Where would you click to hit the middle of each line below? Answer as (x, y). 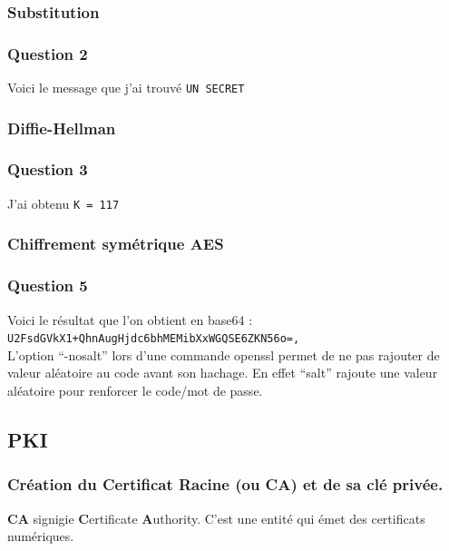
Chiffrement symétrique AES (116, 244)
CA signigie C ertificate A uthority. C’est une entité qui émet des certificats (216, 518)
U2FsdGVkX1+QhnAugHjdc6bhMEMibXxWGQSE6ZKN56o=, (154, 339)
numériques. (41, 536)
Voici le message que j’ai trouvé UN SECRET (126, 88)
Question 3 (48, 169)
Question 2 (48, 53)
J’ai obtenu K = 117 (63, 203)
